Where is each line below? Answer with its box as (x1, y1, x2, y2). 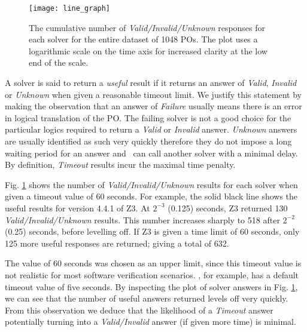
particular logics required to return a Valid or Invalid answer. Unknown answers (5, 123, 297, 136)
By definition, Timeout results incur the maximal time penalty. (5, 158, 236, 171)
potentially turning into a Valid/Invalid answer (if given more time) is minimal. (5, 315, 296, 328)
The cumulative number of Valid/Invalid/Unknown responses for (29, 21, 266, 33)
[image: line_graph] (29, 4, 111, 13)
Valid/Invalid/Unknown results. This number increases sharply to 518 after (5, 213, 280, 226)
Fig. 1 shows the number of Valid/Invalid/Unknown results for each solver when (5, 178, 298, 190)
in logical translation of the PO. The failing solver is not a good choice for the (5, 111, 291, 124)
